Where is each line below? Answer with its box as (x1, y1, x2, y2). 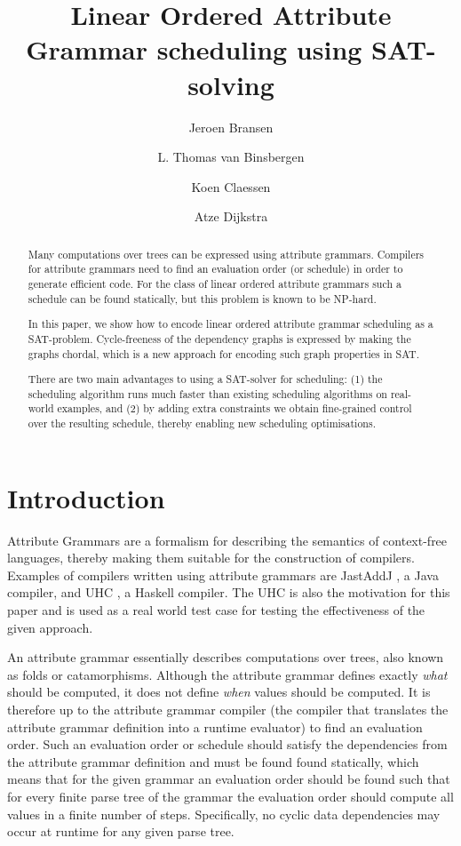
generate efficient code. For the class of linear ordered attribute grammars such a (28, 275, 401, 291)
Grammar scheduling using (26, 31, 362, 68)
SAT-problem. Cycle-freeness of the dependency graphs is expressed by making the (28, 331, 411, 346)
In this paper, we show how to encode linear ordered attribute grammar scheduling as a (28, 316, 433, 331)
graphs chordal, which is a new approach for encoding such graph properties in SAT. (28, 346, 419, 361)
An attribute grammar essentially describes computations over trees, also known (7, 648, 444, 666)
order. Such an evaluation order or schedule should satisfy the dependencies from (7, 735, 448, 754)
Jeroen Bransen (188, 117, 274, 136)
